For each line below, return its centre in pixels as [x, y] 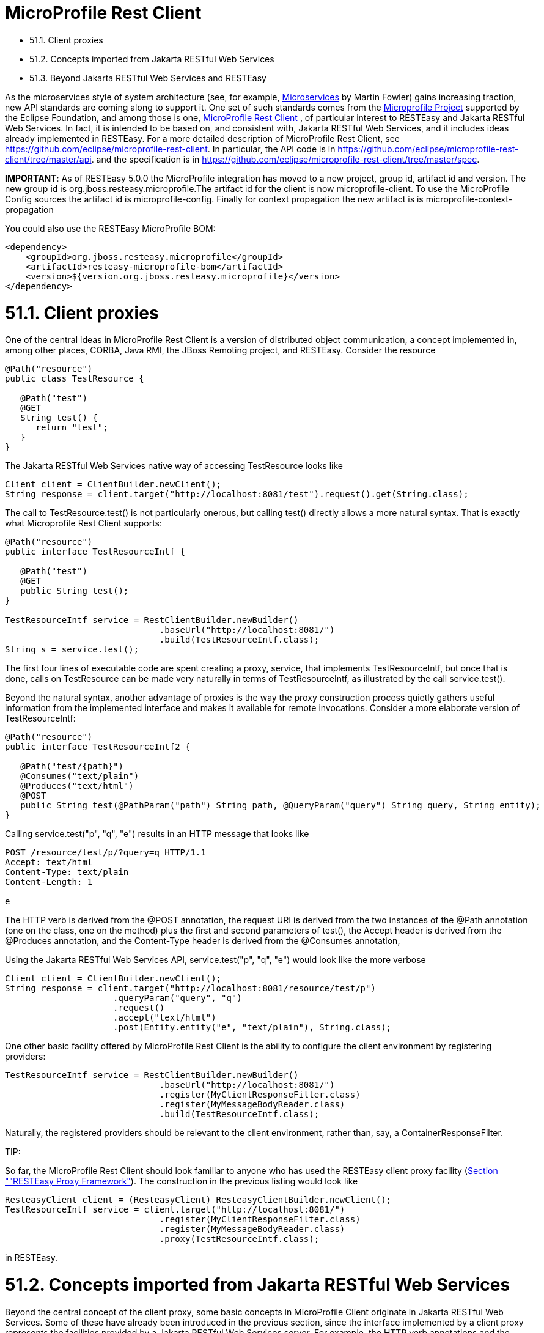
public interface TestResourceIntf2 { [98, 747]
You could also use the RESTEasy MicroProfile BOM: [110, 228]
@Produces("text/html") [77, 786]
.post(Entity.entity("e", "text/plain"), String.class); [252, 1028]
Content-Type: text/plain [67, 872]
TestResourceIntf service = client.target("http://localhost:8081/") [175, 1210]
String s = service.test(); [72, 650]
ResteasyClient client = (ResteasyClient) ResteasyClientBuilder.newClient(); [198, 1200]
